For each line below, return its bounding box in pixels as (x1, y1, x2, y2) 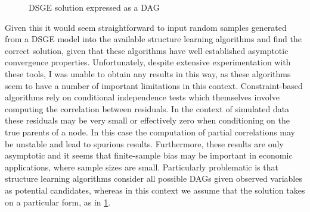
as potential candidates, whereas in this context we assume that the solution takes (5, 183, 305, 196)
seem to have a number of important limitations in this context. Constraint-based (5, 79, 303, 91)
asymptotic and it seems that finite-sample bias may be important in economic (5, 149, 293, 162)
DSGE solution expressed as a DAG (29, 1, 160, 13)
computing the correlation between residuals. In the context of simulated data (5, 102, 290, 115)
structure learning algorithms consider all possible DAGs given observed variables (5, 172, 302, 185)
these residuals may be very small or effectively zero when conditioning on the (5, 114, 290, 126)
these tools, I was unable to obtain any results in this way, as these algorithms (5, 67, 291, 80)
